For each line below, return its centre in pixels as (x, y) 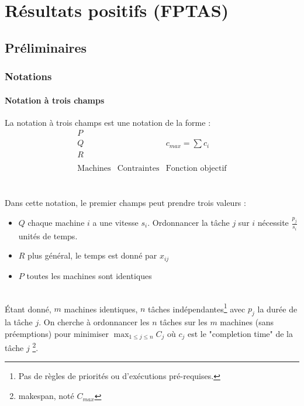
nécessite (273, 223)
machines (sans (247, 322)
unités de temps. (48, 235)
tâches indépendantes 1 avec (197, 308)
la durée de (277, 309)
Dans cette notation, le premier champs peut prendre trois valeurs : (125, 203)
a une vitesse (115, 223)
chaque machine (56, 223)
